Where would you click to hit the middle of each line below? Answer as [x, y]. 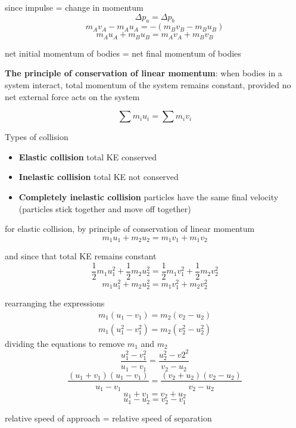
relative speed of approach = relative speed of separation [108, 418]
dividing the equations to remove [65, 343]
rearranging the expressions [55, 303]
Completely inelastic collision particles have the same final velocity [149, 197]
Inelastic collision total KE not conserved [99, 177]
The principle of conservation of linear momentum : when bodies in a [144, 73]
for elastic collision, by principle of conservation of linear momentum [130, 229]
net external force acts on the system [72, 96]
